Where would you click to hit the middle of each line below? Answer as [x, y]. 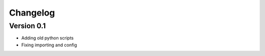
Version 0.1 [27, 26]
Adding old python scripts [47, 38]
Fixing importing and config [49, 45]
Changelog [32, 13]
